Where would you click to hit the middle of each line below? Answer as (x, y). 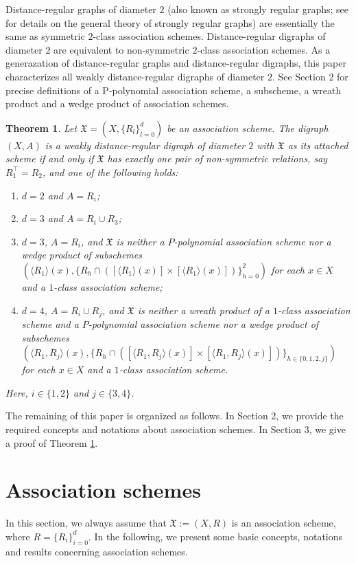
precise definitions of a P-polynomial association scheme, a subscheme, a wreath (174, 90)
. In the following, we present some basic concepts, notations (215, 536)
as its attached (318, 145)
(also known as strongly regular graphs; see (258, 9)
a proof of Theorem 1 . (52, 442)
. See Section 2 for (310, 76)
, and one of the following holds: (110, 172)
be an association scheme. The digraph (248, 128)
